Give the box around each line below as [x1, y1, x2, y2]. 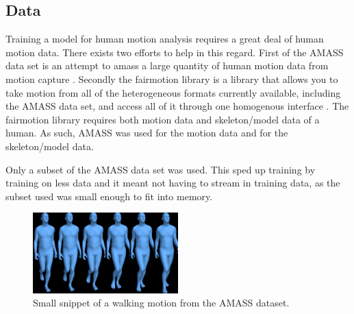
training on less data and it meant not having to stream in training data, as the [5, 176, 340, 190]
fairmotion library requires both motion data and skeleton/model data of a [5, 112, 320, 126]
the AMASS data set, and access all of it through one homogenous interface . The [5, 99, 349, 113]
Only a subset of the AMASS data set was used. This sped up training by [5, 162, 316, 176]
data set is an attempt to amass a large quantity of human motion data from [5, 58, 329, 73]
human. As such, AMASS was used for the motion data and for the [5, 125, 288, 140]
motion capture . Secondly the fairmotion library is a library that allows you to [5, 71, 338, 86]
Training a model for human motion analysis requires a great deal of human [5, 32, 324, 46]
